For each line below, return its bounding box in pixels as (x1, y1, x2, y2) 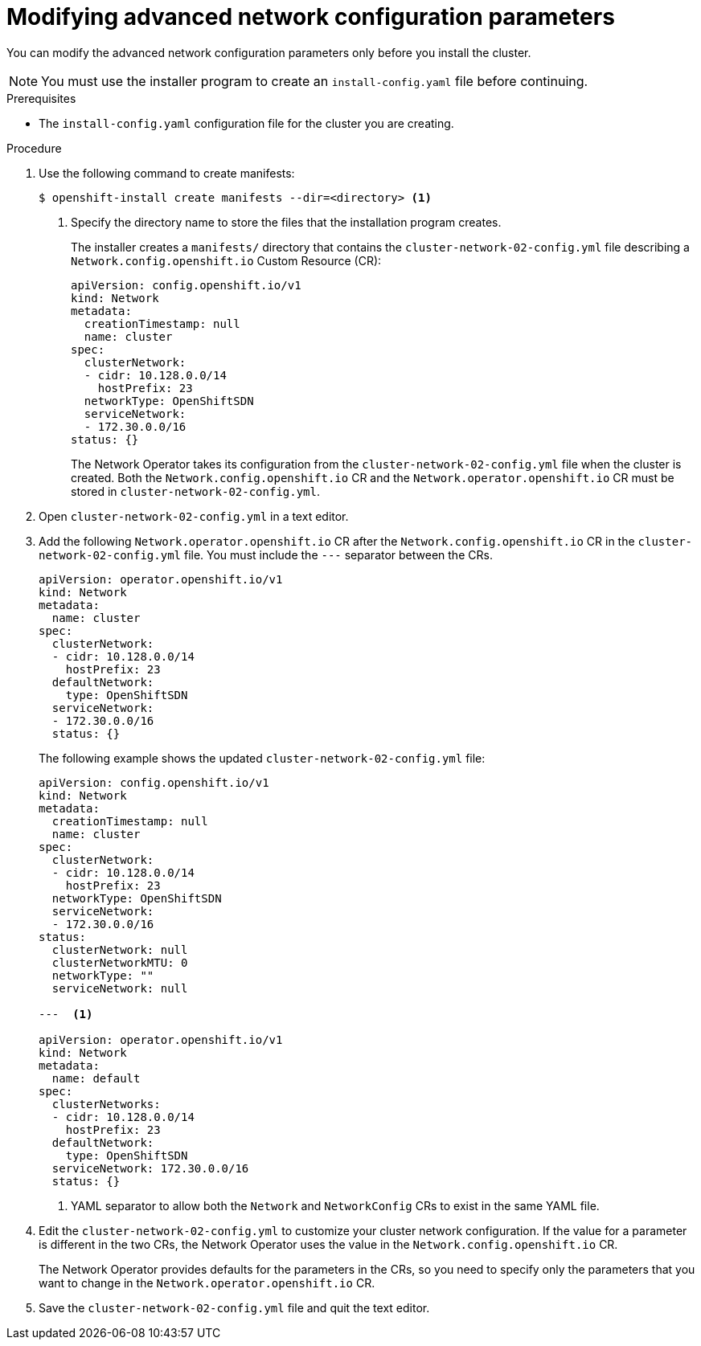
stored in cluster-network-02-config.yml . (71, 484, 321, 498)
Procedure (6, 141, 62, 155)
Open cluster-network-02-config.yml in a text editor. (39, 509, 349, 523)
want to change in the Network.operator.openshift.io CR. (39, 1275, 375, 1290)
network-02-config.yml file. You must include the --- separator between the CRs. (39, 547, 493, 562)
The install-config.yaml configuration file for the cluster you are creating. (39, 116, 454, 130)
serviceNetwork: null (51, 981, 188, 995)
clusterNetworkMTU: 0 (51, 955, 188, 969)
